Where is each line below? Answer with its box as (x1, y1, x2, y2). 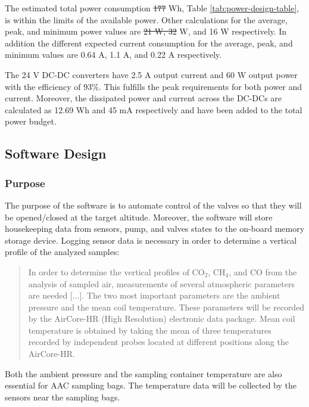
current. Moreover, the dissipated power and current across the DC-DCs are (5, 92, 282, 104)
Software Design (5, 144, 107, 163)
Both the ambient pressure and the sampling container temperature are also (5, 367, 282, 380)
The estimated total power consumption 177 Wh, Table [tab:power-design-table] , (5, 2, 299, 14)
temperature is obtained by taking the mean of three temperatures (28, 324, 271, 336)
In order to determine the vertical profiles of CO (28, 265, 205, 278)
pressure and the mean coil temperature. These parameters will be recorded (28, 300, 305, 313)
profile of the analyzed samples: (5, 246, 120, 258)
